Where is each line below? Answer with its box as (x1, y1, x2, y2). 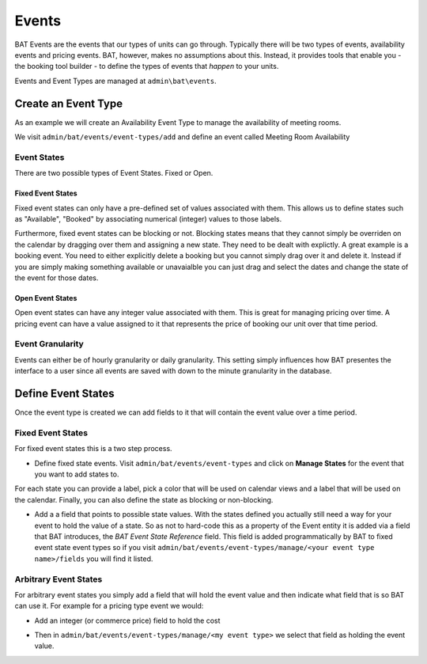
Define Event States (14, 387, 115, 400)
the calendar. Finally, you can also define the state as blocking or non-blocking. (14, 495, 274, 504)
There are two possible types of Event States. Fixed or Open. (14, 169, 213, 178)
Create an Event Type (14, 97, 123, 110)
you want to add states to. (34, 469, 119, 479)
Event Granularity (14, 339, 85, 350)
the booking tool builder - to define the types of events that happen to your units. (14, 62, 279, 71)
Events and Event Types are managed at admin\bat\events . (14, 76, 217, 85)
